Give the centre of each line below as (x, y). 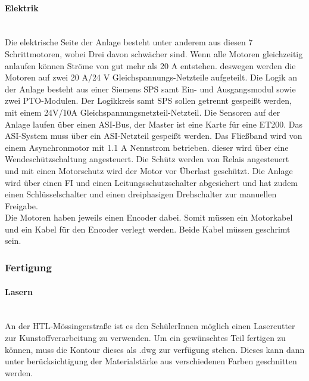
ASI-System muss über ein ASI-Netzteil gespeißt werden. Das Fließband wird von (154, 136)
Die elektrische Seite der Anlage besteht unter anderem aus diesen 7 (129, 42)
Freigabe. (21, 205)
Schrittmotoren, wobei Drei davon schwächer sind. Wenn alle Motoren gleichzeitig (154, 53)
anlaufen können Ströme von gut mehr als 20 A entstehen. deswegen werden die (150, 65)
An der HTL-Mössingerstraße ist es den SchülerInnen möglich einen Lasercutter (150, 326)
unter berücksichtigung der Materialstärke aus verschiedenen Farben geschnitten (151, 361)
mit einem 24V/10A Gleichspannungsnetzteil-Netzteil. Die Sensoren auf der (143, 112)
